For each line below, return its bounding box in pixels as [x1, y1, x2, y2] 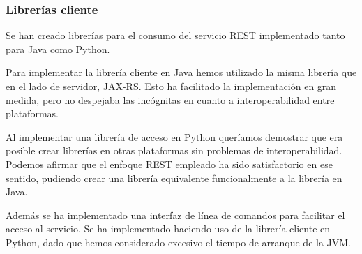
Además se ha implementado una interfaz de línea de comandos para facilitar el [6, 207, 345, 222]
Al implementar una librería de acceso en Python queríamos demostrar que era [6, 129, 343, 144]
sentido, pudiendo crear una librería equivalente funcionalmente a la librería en [6, 170, 342, 185]
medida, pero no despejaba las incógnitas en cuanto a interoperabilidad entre [6, 92, 335, 107]
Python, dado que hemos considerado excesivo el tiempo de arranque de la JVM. [6, 234, 352, 249]
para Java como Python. [6, 41, 110, 56]
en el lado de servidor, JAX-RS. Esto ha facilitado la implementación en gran [6, 79, 337, 93]
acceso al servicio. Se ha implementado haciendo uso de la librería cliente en [6, 221, 331, 236]
